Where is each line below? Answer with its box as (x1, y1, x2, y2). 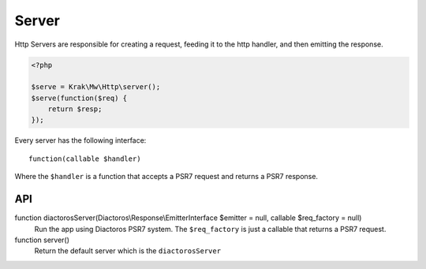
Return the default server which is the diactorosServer (34, 246, 221, 256)
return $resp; (47, 105, 103, 114)
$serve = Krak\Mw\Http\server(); (31, 83, 161, 92)
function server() (14, 235, 70, 245)
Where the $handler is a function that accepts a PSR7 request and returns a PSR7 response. (14, 172, 319, 181)
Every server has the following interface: (14, 136, 147, 145)
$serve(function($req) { (31, 93, 128, 103)
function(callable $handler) (28, 154, 141, 163)
